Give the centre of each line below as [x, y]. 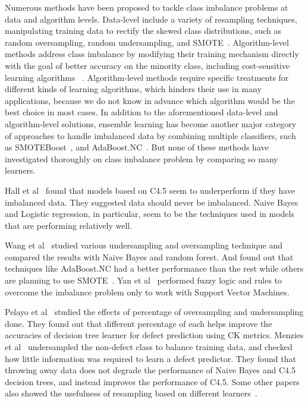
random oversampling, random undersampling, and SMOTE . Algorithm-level [147, 42]
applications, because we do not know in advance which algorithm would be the [150, 100]
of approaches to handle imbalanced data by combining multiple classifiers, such [150, 135]
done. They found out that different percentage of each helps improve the [139, 323]
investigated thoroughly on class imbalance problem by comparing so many [142, 158]
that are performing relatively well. [69, 225]
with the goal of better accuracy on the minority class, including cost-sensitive [147, 65]
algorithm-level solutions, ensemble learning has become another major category [151, 123]
